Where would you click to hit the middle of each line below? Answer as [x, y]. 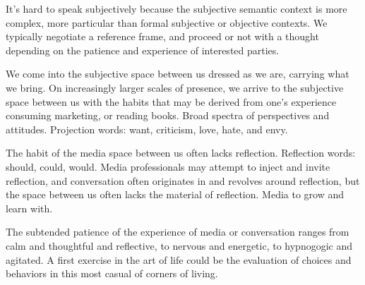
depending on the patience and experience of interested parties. [143, 50]
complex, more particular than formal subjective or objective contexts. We [167, 22]
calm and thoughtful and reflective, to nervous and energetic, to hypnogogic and [179, 245]
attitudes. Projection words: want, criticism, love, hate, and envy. [147, 129]
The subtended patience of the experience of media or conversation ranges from [178, 232]
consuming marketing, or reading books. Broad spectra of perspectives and [168, 115]
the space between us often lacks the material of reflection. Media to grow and [175, 194]
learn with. [29, 208]
